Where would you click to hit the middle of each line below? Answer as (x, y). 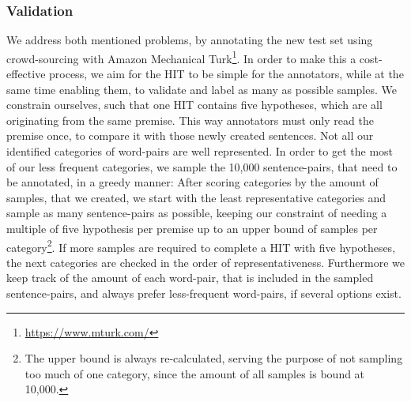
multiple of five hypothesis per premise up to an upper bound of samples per (192, 228)
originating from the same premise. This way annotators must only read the (190, 120)
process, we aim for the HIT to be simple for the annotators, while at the (226, 74)
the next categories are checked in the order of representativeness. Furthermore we (206, 262)
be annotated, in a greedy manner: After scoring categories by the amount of (192, 182)
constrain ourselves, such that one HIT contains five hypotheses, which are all (194, 105)
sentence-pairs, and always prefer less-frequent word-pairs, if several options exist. (204, 293)
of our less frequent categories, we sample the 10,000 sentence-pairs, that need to (202, 166)
